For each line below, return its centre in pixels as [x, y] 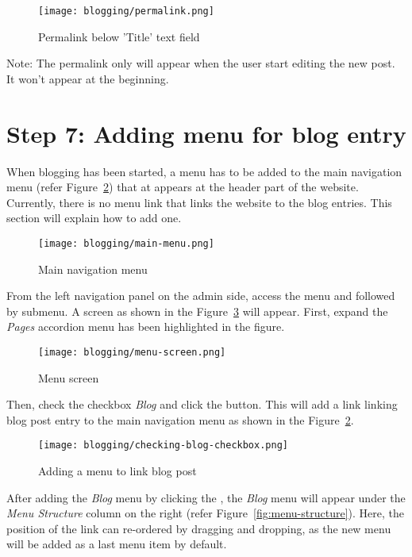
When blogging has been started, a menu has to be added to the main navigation [204, 171]
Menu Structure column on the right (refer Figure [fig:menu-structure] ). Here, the [205, 513]
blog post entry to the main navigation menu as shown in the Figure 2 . [180, 419]
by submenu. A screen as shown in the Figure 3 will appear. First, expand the [197, 311]
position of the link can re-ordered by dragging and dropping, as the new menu [199, 528]
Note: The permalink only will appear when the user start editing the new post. [201, 63]
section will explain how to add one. [94, 218]
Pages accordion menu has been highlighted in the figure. [146, 327]
